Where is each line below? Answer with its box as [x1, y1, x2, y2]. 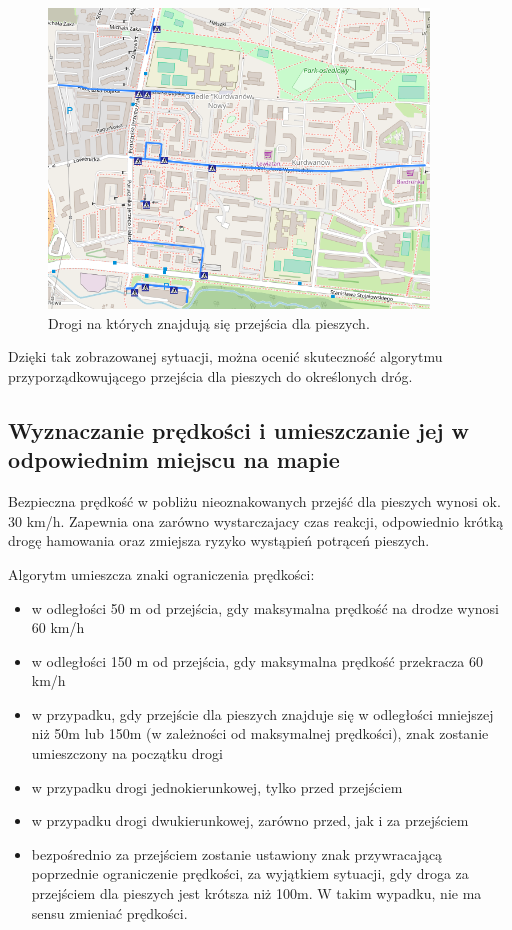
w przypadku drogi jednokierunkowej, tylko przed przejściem [31, 776, 403, 797]
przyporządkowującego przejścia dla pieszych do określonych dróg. [8, 365, 413, 386]
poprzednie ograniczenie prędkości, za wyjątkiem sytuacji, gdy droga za [31, 863, 469, 884]
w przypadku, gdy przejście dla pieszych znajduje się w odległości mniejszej [31, 703, 494, 724]
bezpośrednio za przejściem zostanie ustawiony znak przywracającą [31, 843, 443, 864]
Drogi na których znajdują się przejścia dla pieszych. [48, 312, 370, 333]
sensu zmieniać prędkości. [31, 902, 188, 923]
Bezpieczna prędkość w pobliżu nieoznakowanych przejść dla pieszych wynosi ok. [8, 491, 501, 512]
